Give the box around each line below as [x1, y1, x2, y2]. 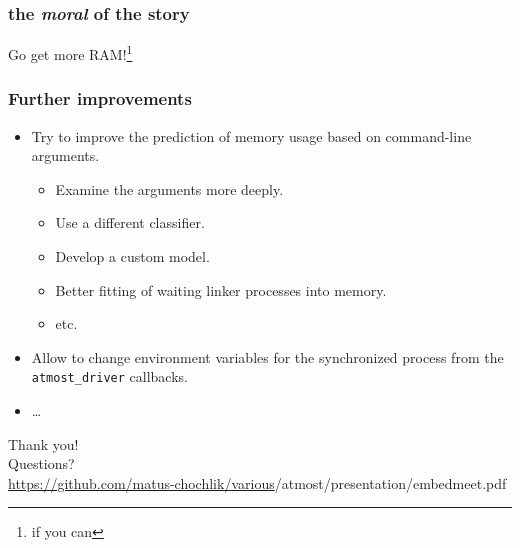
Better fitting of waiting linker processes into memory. [55, 279, 387, 300]
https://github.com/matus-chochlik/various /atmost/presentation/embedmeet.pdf [8, 472, 507, 493]
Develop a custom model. [55, 246, 210, 267]
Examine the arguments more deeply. [55, 178, 284, 199]
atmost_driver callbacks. [31, 366, 188, 387]
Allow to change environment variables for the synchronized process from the [31, 346, 504, 367]
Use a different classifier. [55, 212, 205, 233]
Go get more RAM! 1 [8, 41, 133, 64]
